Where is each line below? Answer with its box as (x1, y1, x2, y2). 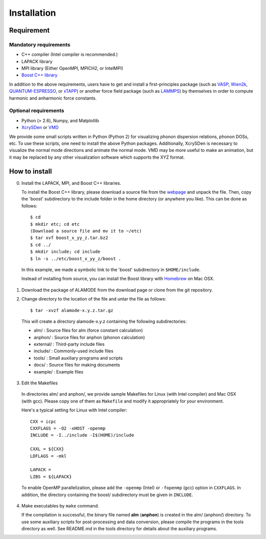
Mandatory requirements (9, 41, 71, 48)
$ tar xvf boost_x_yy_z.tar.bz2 (30, 235, 108, 241)
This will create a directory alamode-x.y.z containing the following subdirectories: (21, 318, 187, 324)
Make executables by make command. (21, 503, 99, 508)
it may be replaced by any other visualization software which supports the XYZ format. (9, 154, 185, 160)
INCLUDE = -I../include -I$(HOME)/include (30, 433, 134, 438)
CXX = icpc (30, 419, 57, 424)
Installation (9, 7, 56, 18)
